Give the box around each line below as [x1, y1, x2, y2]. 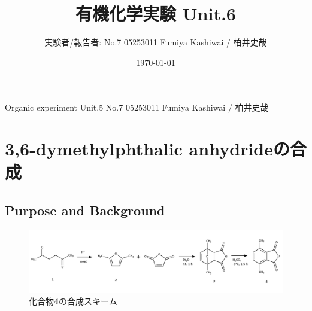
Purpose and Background [5, 200, 165, 219]
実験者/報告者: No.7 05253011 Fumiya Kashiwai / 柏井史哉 [44, 36, 267, 48]
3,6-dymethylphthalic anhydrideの [5, 136, 290, 161]
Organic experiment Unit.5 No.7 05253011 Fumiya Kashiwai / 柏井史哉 [5, 101, 269, 114]
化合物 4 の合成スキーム [29, 295, 117, 307]
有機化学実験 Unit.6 [75, 1, 236, 26]
